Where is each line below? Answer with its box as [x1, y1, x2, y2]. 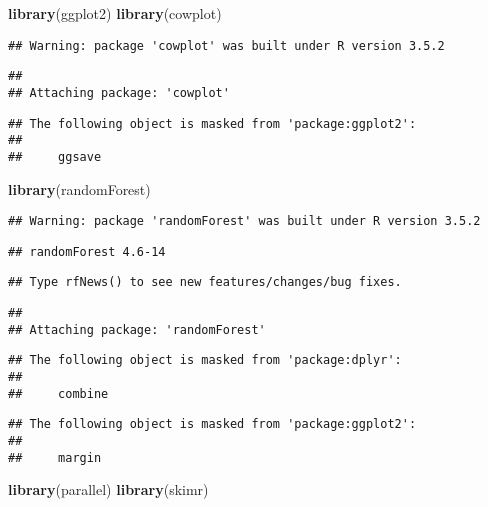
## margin [8, 450, 102, 465]
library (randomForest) [8, 178, 151, 199]
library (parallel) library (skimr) [8, 479, 209, 500]
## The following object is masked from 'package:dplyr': [8, 353, 402, 368]
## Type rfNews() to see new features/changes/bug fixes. [8, 275, 402, 290]
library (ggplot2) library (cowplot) [8, 3, 222, 23]
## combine [8, 386, 109, 401]
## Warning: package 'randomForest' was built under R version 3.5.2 [8, 214, 481, 229]
